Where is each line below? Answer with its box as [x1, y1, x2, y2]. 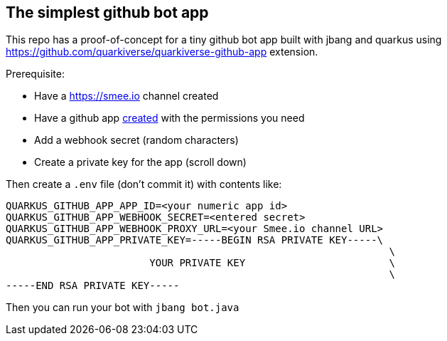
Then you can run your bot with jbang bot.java [6, 301, 239, 314]
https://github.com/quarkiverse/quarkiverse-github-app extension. [6, 46, 318, 58]
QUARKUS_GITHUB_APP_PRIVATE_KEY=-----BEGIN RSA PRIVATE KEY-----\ [6, 234, 384, 246]
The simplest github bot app [6, 4, 209, 21]
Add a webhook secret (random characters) [34, 134, 239, 147]
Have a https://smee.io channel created [34, 90, 219, 103]
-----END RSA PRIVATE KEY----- [6, 280, 180, 292]
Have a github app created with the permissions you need [34, 112, 305, 125]
